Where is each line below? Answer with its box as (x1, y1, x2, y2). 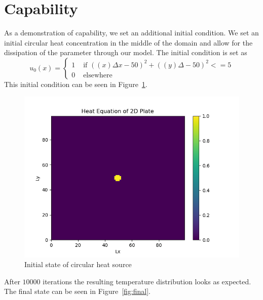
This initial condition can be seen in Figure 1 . (4, 78, 147, 89)
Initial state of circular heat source (24, 259, 132, 270)
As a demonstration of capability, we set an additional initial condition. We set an (4, 27, 259, 38)
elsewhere (83, 71, 112, 79)
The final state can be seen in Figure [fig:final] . (4, 286, 151, 296)
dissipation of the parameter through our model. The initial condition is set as (4, 47, 247, 58)
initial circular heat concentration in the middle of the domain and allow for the (4, 37, 253, 48)
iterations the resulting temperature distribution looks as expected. (43, 276, 251, 286)
